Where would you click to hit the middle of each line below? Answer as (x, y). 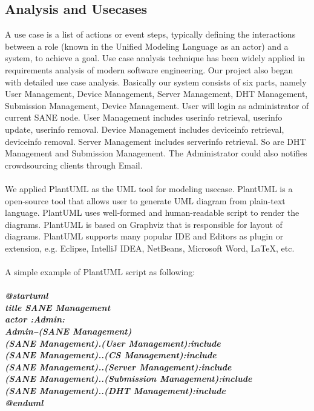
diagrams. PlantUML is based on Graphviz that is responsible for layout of (144, 224)
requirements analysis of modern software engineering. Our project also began (149, 69)
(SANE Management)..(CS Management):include (111, 355)
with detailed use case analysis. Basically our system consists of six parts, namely (156, 82)
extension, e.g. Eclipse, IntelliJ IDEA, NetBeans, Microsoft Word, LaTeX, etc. (150, 248)
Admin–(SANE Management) (68, 331)
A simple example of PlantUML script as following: (100, 272)
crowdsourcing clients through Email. (74, 165)
